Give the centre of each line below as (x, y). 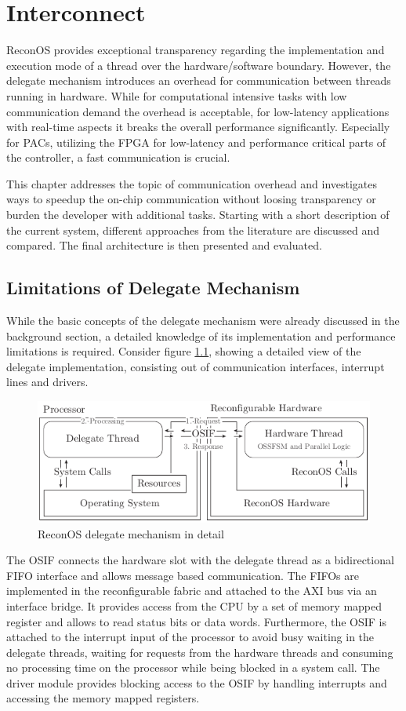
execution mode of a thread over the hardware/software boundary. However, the (199, 65)
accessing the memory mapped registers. (103, 698)
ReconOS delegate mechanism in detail (131, 533)
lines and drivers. (47, 382)
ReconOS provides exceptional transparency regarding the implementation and (196, 50)
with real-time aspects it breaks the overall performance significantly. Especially (198, 127)
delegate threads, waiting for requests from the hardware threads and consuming (200, 652)
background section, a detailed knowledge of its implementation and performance (201, 335)
